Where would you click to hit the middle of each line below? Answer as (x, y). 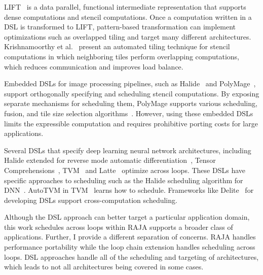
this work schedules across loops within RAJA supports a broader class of (119, 227)
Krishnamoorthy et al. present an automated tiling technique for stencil (117, 46)
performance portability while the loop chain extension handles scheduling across (130, 247)
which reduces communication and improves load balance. (94, 66)
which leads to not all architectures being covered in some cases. (104, 267)
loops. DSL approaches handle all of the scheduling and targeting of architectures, (131, 256)
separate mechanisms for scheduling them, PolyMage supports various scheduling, (131, 103)
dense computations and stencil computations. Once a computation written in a (128, 16)
